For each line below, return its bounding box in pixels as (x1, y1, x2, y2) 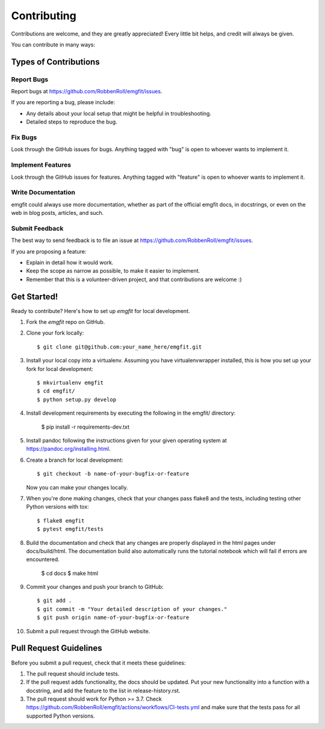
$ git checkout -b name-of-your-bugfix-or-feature (37, 470, 190, 477)
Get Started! (11, 291, 58, 302)
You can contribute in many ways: (11, 41, 96, 48)
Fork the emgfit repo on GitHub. (26, 318, 105, 326)
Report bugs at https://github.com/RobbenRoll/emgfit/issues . (11, 88, 162, 95)
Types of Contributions (11, 57, 100, 67)
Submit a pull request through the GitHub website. (26, 627, 150, 634)
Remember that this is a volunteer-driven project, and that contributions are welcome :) (26, 276, 242, 283)
